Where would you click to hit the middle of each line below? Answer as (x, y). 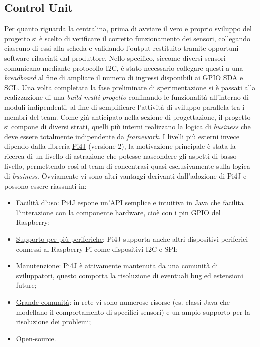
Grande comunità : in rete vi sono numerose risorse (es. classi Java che (123, 302)
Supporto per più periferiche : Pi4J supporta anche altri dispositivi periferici (132, 239)
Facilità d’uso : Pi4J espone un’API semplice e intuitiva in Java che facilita (130, 202)
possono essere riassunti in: (45, 185)
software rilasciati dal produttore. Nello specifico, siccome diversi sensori (115, 57)
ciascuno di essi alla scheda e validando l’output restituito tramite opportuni (121, 48)
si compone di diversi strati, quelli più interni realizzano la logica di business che (127, 127)
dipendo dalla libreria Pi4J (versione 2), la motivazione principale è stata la (120, 146)
